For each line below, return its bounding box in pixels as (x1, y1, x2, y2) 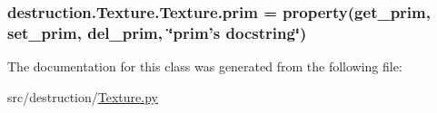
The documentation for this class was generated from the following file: (7, 57, 402, 76)
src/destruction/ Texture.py (7, 87, 158, 106)
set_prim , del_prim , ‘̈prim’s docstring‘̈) (7, 21, 307, 43)
